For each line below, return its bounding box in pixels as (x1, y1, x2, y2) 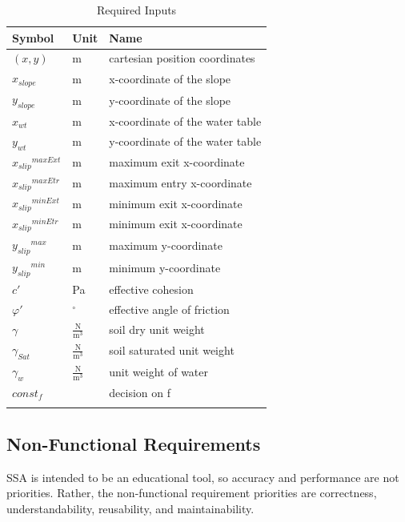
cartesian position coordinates (109, 50, 255, 66)
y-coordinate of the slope (109, 91, 231, 108)
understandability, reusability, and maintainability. (6, 500, 255, 516)
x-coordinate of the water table (109, 113, 262, 130)
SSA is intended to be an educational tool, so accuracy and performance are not (6, 468, 399, 485)
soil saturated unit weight (109, 342, 235, 358)
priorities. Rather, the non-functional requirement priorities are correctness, (6, 484, 377, 501)
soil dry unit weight (109, 320, 205, 337)
